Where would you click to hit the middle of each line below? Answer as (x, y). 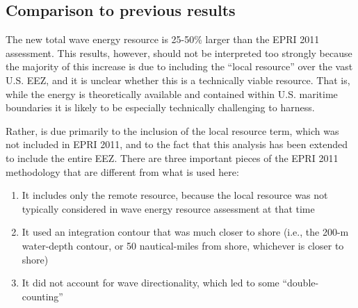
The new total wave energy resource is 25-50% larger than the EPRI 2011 (163, 39)
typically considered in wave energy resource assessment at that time (168, 208)
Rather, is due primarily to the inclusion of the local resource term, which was (172, 130)
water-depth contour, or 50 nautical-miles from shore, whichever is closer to (183, 245)
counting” (42, 296)
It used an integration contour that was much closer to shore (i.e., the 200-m (185, 232)
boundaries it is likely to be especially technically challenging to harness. (160, 107)
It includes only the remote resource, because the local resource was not (175, 195)
